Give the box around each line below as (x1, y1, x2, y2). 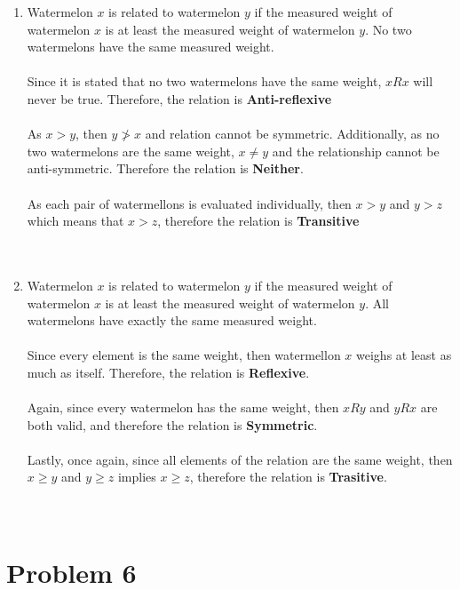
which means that (27, 211, 124, 230)
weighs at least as (356, 346, 452, 364)
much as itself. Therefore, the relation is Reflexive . (27, 363, 310, 381)
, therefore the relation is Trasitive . (189, 467, 387, 486)
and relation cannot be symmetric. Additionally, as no (145, 124, 440, 143)
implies (117, 467, 156, 486)
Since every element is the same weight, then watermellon (27, 346, 341, 364)
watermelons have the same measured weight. (27, 37, 274, 56)
